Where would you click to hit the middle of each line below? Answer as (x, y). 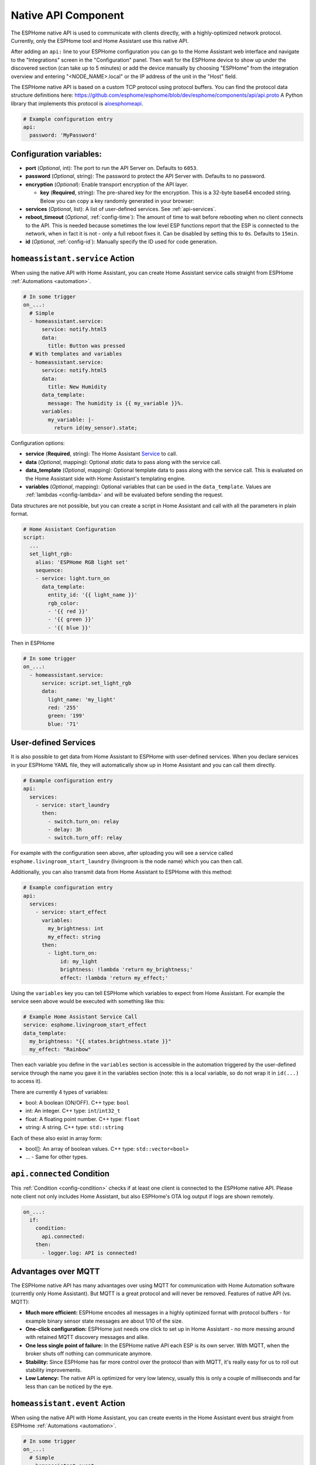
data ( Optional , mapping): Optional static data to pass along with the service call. (123, 462)
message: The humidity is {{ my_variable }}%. (116, 403)
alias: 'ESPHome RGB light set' (82, 562)
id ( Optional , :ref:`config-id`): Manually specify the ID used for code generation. (121, 242)
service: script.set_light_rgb (87, 683)
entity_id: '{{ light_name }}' (92, 595)
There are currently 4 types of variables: (59, 1092)
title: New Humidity (77, 387)
